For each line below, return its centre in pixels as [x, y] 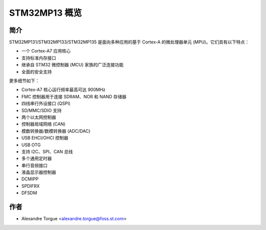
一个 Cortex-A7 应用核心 [46, 51]
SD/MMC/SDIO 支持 [41, 110]
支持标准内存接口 [39, 58]
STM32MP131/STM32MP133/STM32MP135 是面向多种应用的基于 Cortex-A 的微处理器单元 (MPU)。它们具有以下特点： [129, 42]
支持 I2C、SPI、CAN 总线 [47, 151]
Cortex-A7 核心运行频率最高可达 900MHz [64, 90]
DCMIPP [30, 179]
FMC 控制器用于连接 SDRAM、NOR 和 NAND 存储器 [74, 96]
